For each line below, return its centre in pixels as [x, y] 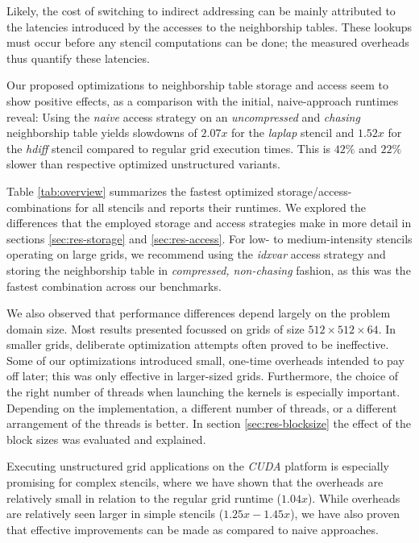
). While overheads [354, 497]
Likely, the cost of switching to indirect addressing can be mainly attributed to [201, 10]
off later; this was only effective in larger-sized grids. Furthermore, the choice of [203, 376]
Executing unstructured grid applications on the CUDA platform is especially [198, 466]
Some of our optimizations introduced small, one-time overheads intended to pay [205, 360]
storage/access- [315, 191]
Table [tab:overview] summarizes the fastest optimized [140, 191]
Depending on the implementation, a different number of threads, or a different [202, 407]
